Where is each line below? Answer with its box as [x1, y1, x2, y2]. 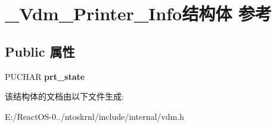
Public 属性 [5, 42, 75, 60]
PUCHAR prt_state [5, 70, 85, 82]
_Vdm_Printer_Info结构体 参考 [5, 1, 272, 26]
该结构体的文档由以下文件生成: [5, 90, 124, 103]
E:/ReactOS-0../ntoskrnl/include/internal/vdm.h [5, 110, 184, 122]
